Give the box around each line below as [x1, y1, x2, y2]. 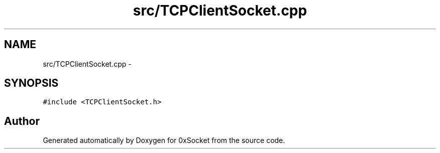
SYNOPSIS [4, 77, 59, 90]
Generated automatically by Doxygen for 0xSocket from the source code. [43, 136, 285, 145]
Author [4, 114, 40, 127]
